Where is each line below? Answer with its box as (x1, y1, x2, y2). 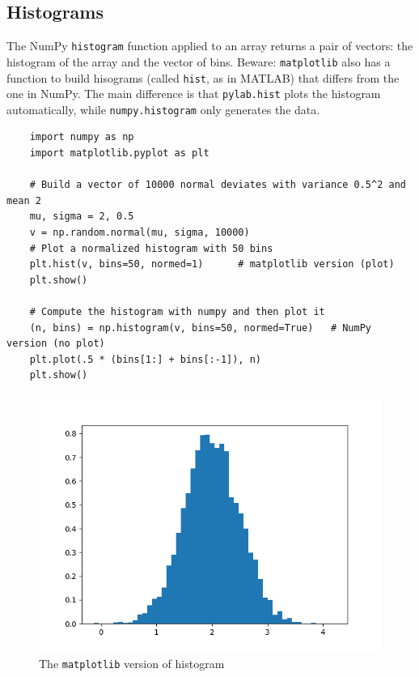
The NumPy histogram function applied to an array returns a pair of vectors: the (6, 37, 413, 54)
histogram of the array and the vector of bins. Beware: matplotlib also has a (6, 53, 391, 70)
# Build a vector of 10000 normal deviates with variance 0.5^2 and (29, 179, 406, 191)
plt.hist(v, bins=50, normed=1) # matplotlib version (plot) (29, 258, 395, 270)
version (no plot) (6, 338, 105, 350)
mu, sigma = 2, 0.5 (29, 211, 134, 223)
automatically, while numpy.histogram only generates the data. (6, 100, 320, 117)
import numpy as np (29, 131, 134, 143)
